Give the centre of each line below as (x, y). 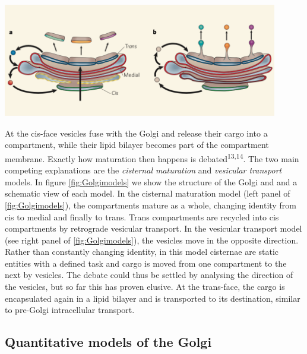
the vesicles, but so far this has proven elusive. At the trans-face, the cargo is (145, 287)
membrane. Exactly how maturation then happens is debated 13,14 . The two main (152, 157)
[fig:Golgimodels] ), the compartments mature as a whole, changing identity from (151, 205)
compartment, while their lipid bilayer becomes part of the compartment (137, 145)
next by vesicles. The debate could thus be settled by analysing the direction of (149, 275)
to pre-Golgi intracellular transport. (70, 310)
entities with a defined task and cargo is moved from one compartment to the (146, 263)
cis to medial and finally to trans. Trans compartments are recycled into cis (142, 216)
